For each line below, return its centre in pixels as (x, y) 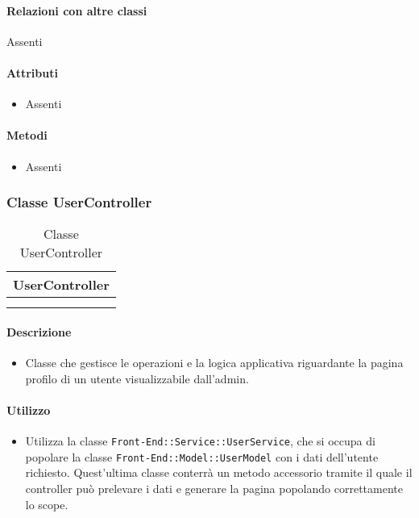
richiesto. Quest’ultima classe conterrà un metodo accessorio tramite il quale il (219, 472)
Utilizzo (29, 409)
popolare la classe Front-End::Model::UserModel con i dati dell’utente (202, 456)
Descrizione (39, 331)
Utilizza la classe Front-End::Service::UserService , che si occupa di (200, 441)
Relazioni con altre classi (77, 10)
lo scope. (47, 504)
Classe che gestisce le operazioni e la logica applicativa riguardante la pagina (214, 363)
